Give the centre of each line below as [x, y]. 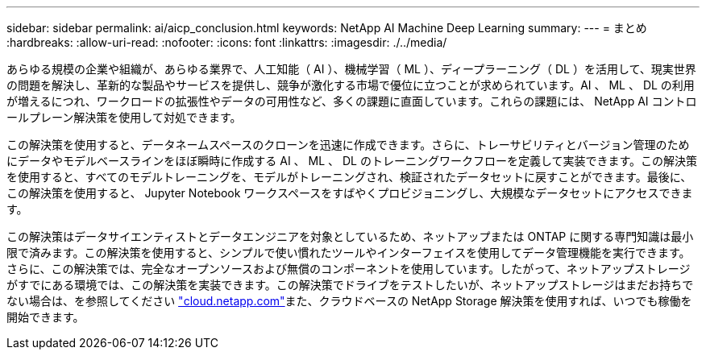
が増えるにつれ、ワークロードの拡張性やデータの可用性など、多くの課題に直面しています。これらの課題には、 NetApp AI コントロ [352, 101]
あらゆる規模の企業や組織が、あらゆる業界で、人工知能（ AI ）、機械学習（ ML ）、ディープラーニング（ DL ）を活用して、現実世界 [351, 69]
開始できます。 [46, 317]
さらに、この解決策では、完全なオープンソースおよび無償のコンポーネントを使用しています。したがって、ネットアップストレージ [349, 269]
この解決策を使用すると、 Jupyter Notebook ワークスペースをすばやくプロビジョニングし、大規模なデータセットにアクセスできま [350, 193]
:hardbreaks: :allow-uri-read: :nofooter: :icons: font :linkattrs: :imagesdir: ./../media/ [227, 42]
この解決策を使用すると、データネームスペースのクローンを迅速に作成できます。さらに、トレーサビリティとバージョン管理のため [348, 145]
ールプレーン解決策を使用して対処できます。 [124, 117]
